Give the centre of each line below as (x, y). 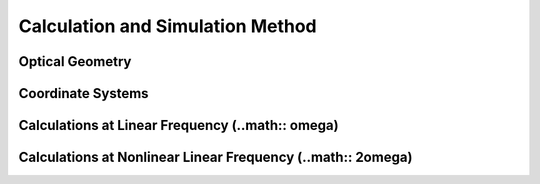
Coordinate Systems (83, 93)
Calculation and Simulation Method (167, 26)
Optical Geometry (75, 61)
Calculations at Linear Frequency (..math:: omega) (178, 125)
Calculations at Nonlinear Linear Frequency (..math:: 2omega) (215, 157)
